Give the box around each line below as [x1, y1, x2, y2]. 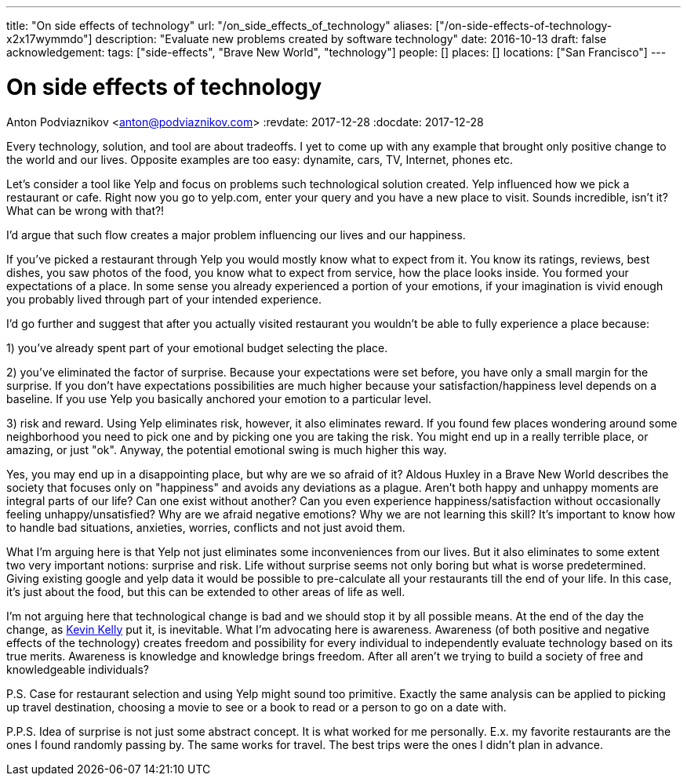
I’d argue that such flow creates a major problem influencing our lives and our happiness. [6, 227, 466, 242]
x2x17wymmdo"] [6, 32, 93, 45]
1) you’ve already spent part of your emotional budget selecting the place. [6, 340, 388, 355]
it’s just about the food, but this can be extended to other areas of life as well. [6, 584, 405, 598]
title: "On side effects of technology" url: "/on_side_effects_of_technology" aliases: [6, 19, 433, 32]
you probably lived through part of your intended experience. [6, 292, 322, 306]
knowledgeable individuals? [6, 662, 150, 676]
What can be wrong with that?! [6, 203, 165, 217]
